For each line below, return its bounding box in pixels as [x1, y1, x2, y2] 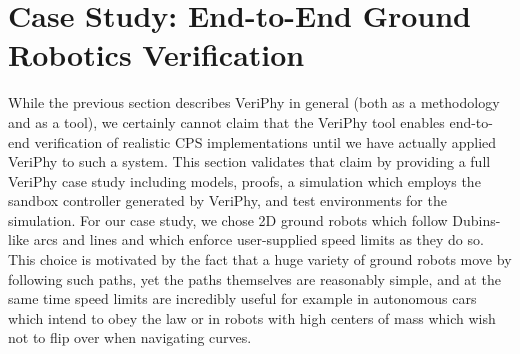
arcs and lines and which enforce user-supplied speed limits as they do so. [33, 229, 484, 250]
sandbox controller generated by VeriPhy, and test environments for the [8, 190, 447, 211]
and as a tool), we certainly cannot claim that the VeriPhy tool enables [8, 111, 445, 132]
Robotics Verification [8, 34, 305, 75]
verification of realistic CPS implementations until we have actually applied [34, 131, 497, 152]
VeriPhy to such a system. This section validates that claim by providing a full [8, 151, 491, 172]
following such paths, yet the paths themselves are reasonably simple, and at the [8, 268, 501, 289]
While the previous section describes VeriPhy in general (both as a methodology [8, 92, 500, 113]
